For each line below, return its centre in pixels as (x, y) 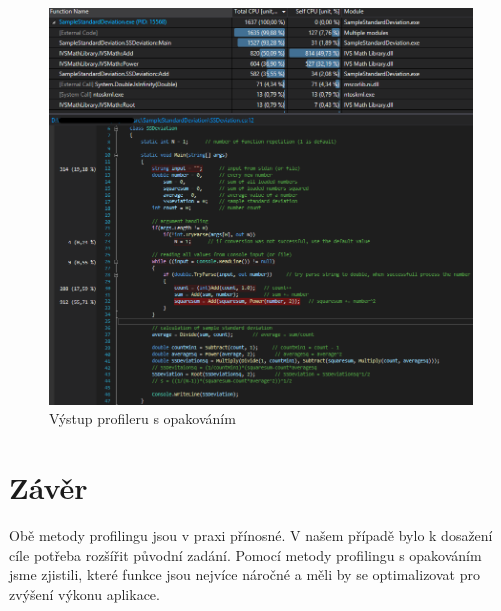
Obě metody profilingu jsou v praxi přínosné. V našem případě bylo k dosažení (251, 535)
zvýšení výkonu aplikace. (84, 593)
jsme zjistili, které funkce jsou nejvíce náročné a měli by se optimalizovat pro (244, 574)
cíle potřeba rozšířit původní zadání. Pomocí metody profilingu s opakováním (245, 554)
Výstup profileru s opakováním (142, 418)
